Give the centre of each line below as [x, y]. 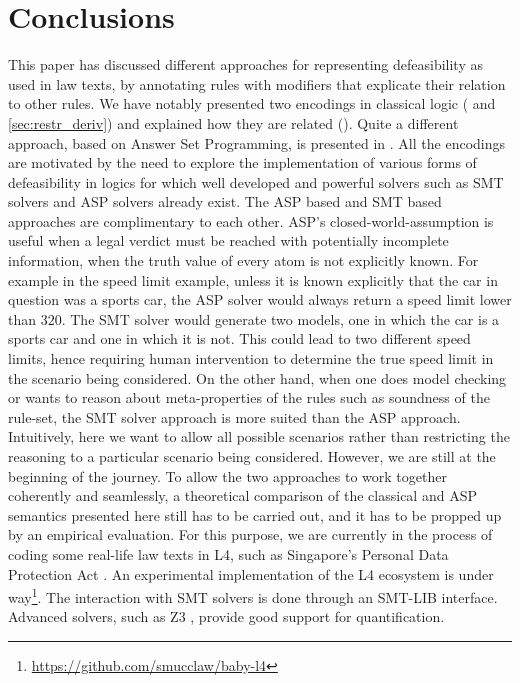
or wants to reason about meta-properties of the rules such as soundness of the [249, 397]
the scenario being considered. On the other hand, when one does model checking [257, 377]
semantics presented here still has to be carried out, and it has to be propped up [255, 514]
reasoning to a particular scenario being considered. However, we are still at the [252, 456]
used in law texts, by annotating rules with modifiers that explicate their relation [257, 83]
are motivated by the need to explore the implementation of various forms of [242, 162]
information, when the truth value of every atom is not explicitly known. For [243, 260]
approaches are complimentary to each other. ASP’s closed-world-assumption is [251, 220]
